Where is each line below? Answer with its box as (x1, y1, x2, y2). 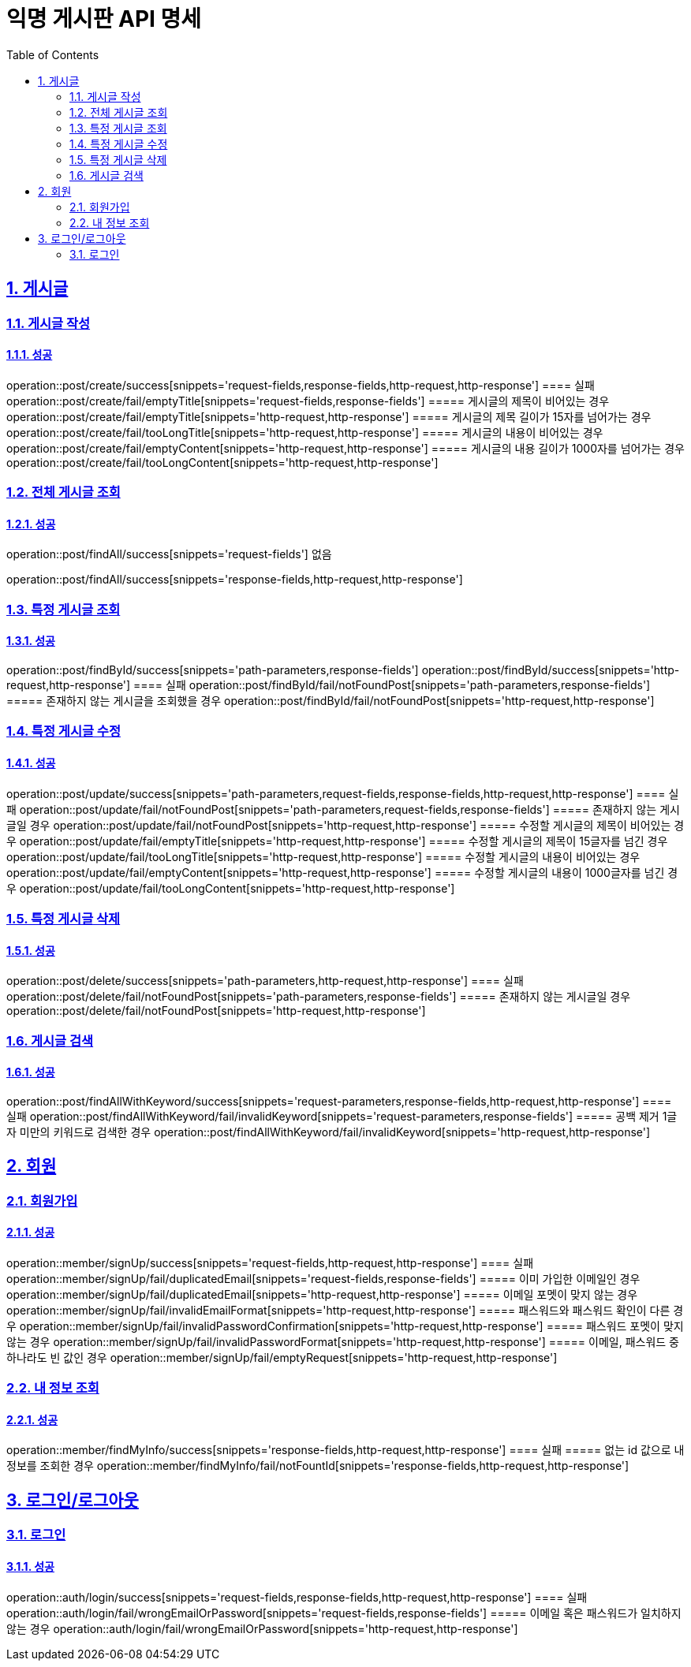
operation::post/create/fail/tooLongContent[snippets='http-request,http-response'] (6, 455, 439, 469)
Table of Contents (6, 47, 99, 62)
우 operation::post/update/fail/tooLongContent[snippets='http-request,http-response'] (6, 881, 455, 895)
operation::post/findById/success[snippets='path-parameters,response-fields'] (6, 663, 419, 677)
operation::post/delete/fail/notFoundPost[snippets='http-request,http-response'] (6, 1004, 426, 1018)
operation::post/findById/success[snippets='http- (421, 663, 680, 677)
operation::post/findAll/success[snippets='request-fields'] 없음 (6, 547, 332, 561)
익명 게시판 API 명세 (6, 6, 202, 32)
